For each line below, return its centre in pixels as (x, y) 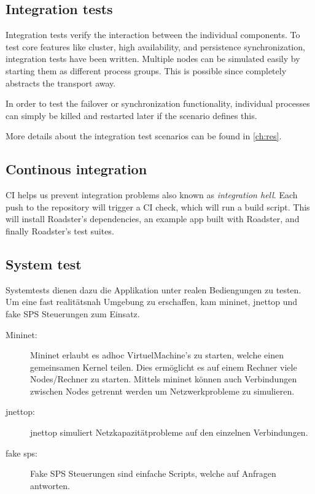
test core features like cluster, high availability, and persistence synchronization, (155, 46)
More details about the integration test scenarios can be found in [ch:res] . (144, 136)
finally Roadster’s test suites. (60, 230)
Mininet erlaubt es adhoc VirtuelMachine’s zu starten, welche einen (157, 355)
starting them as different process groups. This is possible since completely (146, 70)
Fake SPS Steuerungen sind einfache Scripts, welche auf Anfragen (153, 473)
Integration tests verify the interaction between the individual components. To (153, 35)
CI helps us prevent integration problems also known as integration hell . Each (152, 195)
